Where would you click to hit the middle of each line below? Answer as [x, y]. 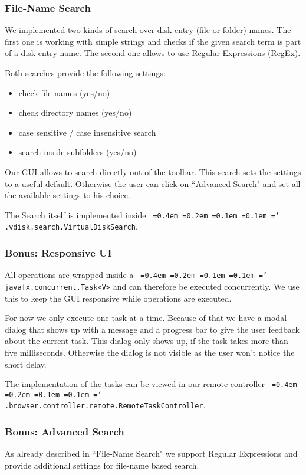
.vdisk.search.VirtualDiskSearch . [71, 226]
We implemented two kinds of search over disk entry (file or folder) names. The [148, 30]
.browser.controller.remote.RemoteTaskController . [105, 405]
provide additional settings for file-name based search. [102, 465]
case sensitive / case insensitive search [87, 132]
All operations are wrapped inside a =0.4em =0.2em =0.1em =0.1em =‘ [136, 275]
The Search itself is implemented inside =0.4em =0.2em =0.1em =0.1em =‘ [142, 214]
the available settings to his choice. [68, 195]
